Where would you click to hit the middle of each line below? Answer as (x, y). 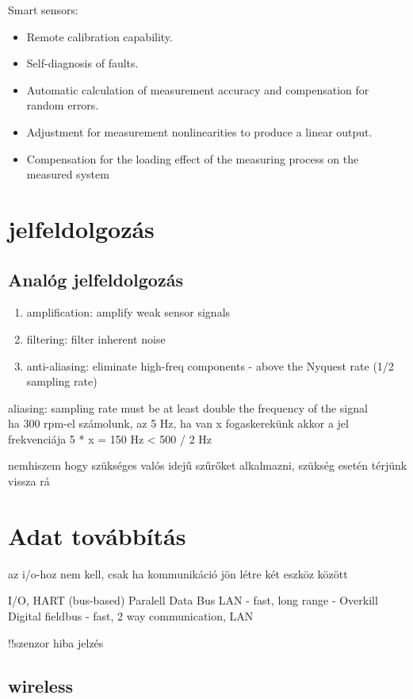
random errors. (63, 105)
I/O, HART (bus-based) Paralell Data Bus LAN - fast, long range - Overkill (193, 600)
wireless (41, 685)
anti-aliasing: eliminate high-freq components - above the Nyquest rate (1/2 (210, 365)
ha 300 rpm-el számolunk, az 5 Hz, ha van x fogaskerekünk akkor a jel (178, 423)
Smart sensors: (43, 10)
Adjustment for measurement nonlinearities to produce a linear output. (199, 131)
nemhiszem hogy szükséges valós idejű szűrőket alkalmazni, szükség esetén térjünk (208, 465)
